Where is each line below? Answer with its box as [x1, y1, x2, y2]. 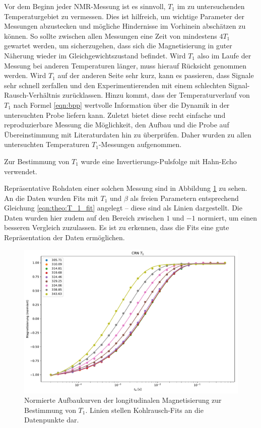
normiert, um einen [198, 212, 257, 223]
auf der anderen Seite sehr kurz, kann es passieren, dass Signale [57, 70, 254, 81]
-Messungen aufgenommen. [98, 139, 182, 150]
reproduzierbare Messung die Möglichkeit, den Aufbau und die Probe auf [4, 119, 229, 130]
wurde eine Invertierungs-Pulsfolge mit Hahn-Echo [81, 156, 237, 166]
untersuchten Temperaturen [4, 139, 90, 150]
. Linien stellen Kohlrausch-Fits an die [85, 404, 204, 415]
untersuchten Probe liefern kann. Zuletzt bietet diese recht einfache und [4, 109, 226, 120]
